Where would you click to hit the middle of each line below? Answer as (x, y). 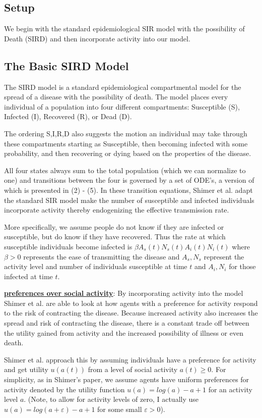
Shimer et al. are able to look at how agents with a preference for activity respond (131, 303)
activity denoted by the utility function (64, 389)
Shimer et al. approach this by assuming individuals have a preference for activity (130, 359)
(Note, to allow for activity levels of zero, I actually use (113, 399)
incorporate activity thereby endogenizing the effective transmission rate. (117, 210)
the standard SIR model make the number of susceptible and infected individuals (129, 200)
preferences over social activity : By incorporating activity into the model (124, 293)
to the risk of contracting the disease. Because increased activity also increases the (131, 313)
